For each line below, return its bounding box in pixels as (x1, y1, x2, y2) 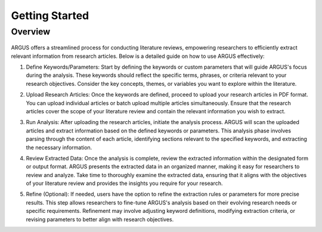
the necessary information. (26, 144, 92, 151)
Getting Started (11, 9, 89, 22)
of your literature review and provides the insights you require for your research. (26, 180, 223, 187)
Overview (11, 26, 51, 37)
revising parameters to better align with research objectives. (26, 215, 174, 223)
